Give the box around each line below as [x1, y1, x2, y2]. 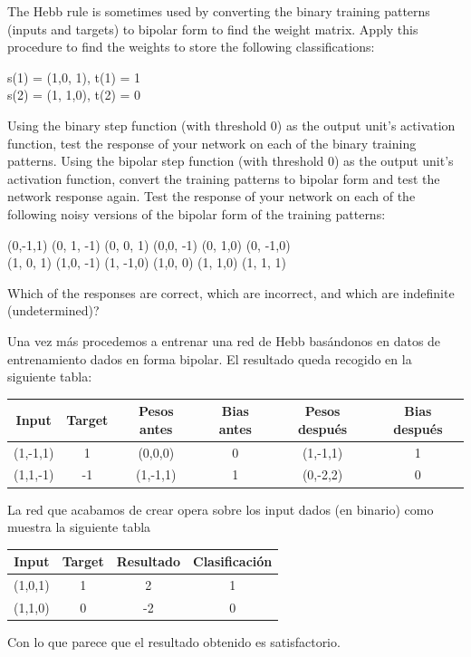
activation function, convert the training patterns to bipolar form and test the [7, 169, 440, 188]
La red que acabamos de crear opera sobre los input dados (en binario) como [7, 499, 434, 518]
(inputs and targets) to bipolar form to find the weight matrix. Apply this [7, 19, 418, 38]
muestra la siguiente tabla [7, 517, 151, 536]
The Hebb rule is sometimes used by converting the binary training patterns [7, 2, 430, 20]
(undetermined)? [7, 301, 100, 320]
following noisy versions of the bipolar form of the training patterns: [7, 204, 386, 223]
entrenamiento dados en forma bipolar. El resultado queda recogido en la [7, 349, 412, 368]
